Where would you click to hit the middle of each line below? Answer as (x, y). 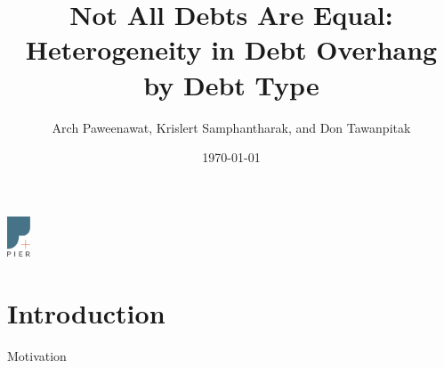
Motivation (37, 355)
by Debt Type (231, 84)
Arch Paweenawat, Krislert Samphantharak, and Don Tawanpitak (231, 127)
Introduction (86, 312)
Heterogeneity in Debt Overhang (231, 49)
